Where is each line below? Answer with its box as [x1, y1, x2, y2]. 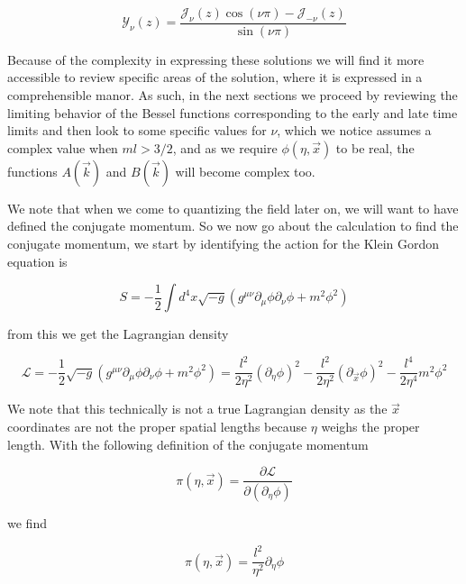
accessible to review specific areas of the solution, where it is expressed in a [7, 68, 423, 87]
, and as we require [172, 138, 278, 157]
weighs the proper [321, 416, 420, 435]
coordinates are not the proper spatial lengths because [7, 416, 307, 435]
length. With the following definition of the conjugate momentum [7, 434, 369, 453]
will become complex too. [175, 161, 315, 180]
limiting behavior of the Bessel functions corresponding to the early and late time [7, 103, 458, 122]
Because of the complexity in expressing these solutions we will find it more [7, 50, 425, 68]
